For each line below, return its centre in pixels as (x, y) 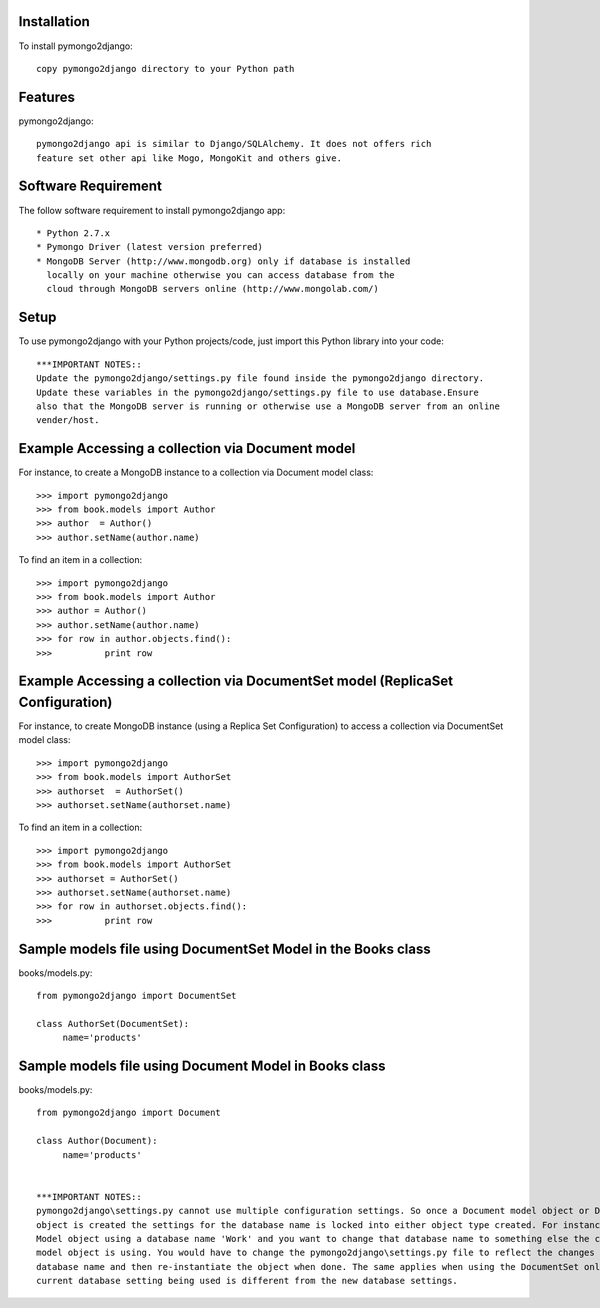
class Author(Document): (97, 1141)
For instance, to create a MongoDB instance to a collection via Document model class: (196, 472)
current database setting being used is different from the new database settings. (247, 1281)
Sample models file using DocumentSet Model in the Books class (225, 948)
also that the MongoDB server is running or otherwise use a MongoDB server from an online (268, 406)
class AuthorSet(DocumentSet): (113, 1023)
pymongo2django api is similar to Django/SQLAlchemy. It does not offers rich (234, 144)
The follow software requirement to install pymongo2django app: (152, 210)
